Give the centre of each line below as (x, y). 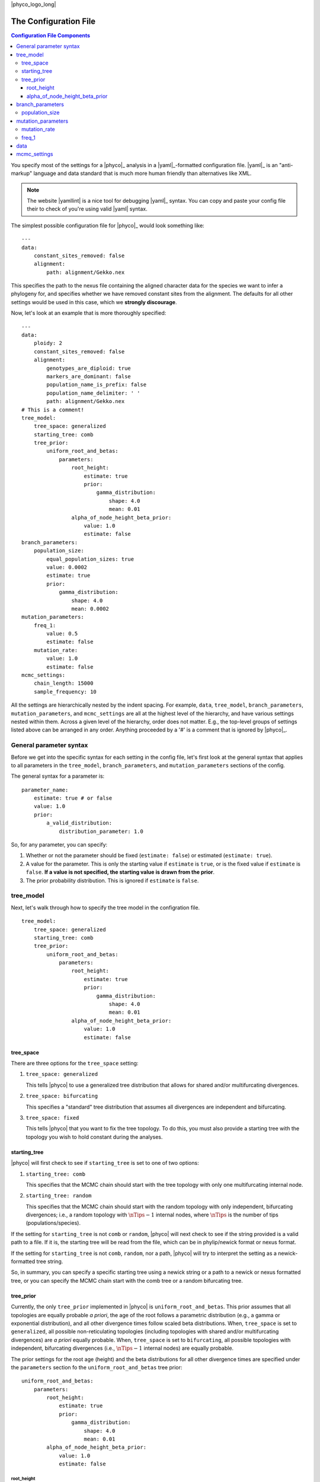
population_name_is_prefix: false (97, 385)
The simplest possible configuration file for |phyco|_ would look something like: (108, 225)
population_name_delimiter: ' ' (93, 393)
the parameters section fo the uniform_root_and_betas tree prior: (97, 1367)
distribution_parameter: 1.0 (101, 831)
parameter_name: (45, 790)
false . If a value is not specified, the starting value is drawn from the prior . (120, 872)
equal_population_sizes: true (90, 559)
